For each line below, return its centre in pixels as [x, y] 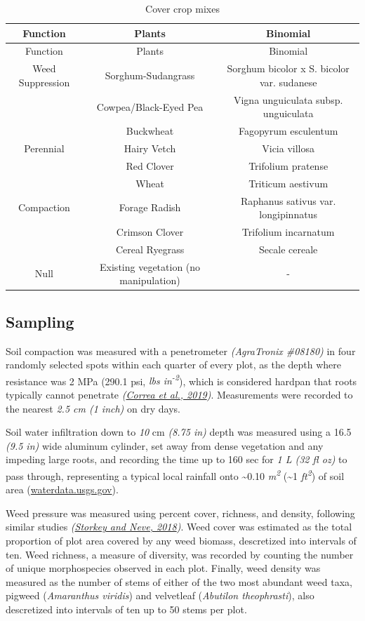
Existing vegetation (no [150, 266]
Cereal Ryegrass [150, 249]
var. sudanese [288, 82]
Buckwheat [150, 131]
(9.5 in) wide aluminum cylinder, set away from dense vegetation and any [165, 445]
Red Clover [150, 165]
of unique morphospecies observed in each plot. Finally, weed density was [163, 568]
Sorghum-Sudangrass [150, 75]
